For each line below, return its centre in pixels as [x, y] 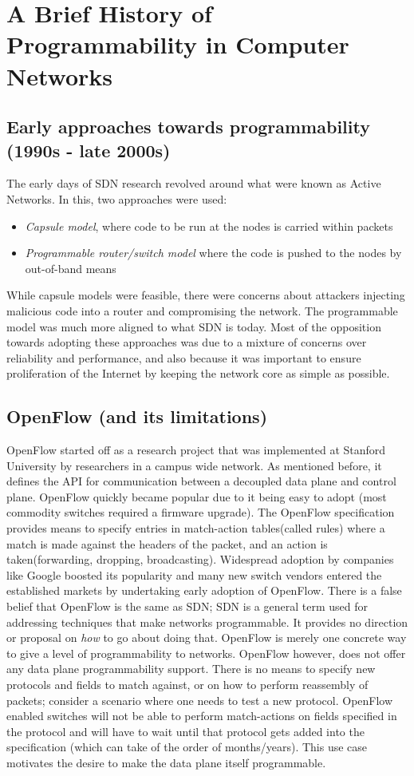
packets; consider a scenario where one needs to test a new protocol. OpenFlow [200, 700]
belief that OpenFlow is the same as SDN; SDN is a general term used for [187, 606]
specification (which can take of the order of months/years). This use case [187, 747]
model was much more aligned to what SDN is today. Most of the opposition [194, 326]
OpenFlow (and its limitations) [137, 416]
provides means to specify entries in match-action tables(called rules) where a [196, 528]
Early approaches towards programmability [188, 127]
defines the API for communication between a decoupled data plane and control [201, 481]
